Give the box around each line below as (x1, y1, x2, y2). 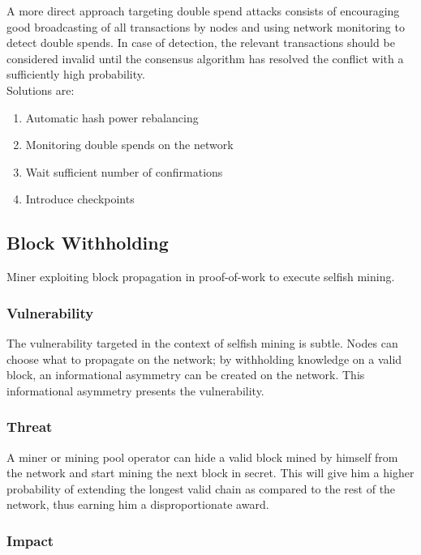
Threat (6, 416, 53, 437)
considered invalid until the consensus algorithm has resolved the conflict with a (6, 49, 404, 66)
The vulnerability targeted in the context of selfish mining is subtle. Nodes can (6, 334, 398, 351)
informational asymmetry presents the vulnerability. (6, 382, 264, 399)
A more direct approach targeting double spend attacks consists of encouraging (6, 2, 400, 19)
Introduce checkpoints (25, 190, 135, 207)
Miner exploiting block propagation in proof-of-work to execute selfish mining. (6, 268, 395, 285)
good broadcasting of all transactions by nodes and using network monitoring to (6, 18, 405, 35)
